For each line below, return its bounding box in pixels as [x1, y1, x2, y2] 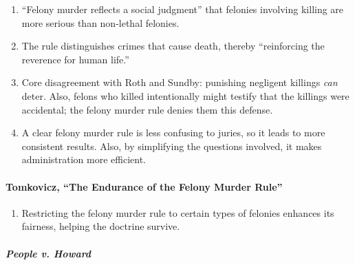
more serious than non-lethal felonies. [21, 15, 180, 30]
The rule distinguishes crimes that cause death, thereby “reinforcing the [21, 39, 325, 53]
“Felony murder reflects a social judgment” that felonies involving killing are [21, 2, 344, 16]
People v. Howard [6, 246, 92, 260]
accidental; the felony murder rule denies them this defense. [21, 102, 273, 116]
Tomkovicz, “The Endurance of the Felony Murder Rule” [6, 179, 283, 193]
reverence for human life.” [21, 52, 129, 66]
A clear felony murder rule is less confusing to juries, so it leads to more [21, 125, 325, 140]
